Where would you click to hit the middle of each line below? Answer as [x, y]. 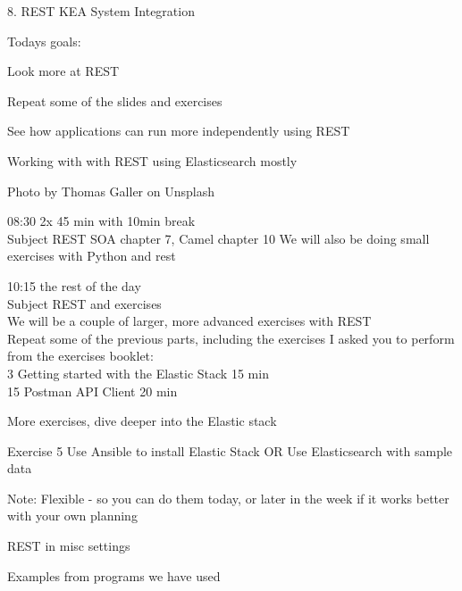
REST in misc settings [69, 546]
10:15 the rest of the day [74, 285]
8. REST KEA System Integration [101, 11]
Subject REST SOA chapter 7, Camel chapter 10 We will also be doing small [218, 238]
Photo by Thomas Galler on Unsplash [111, 191]
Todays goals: [44, 41]
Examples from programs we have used [114, 575]
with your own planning [72, 516]
